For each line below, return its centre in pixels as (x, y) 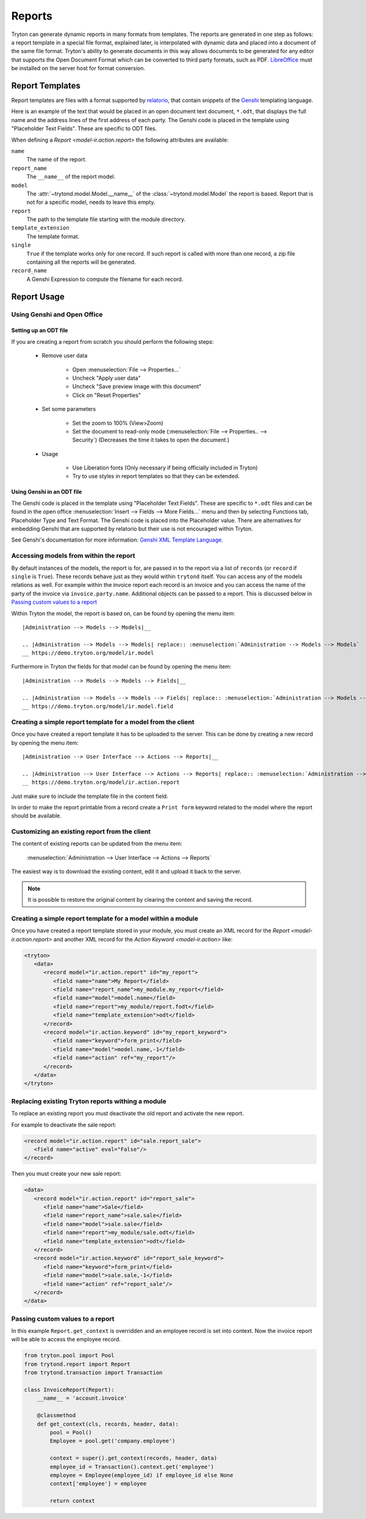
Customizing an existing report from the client (81, 832)
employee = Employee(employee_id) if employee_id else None (142, 1475)
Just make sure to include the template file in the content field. (90, 796)
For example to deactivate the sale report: (64, 1125)
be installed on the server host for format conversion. (78, 68)
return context (73, 1501)
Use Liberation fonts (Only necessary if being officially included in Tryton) (165, 468)
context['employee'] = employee (98, 1484)
